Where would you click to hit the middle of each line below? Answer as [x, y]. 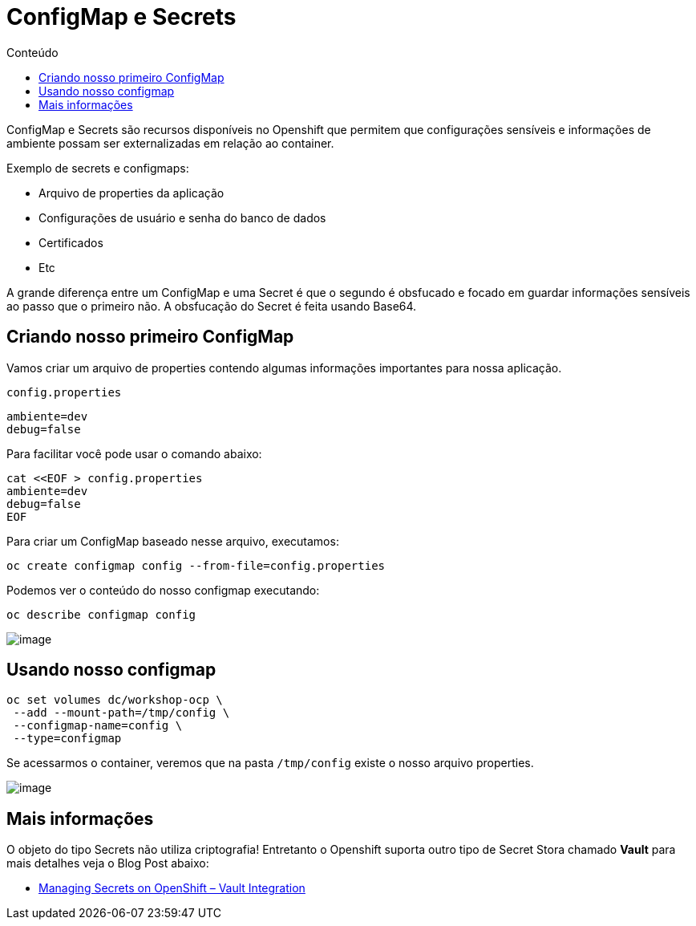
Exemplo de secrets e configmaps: [98, 168]
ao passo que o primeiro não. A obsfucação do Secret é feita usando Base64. [212, 306]
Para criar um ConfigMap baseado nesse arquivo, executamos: [173, 541]
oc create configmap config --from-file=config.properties [196, 565]
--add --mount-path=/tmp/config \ [121, 713]
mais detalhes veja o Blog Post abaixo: [108, 863]
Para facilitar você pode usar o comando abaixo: [134, 453]
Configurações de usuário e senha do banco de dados [182, 217]
